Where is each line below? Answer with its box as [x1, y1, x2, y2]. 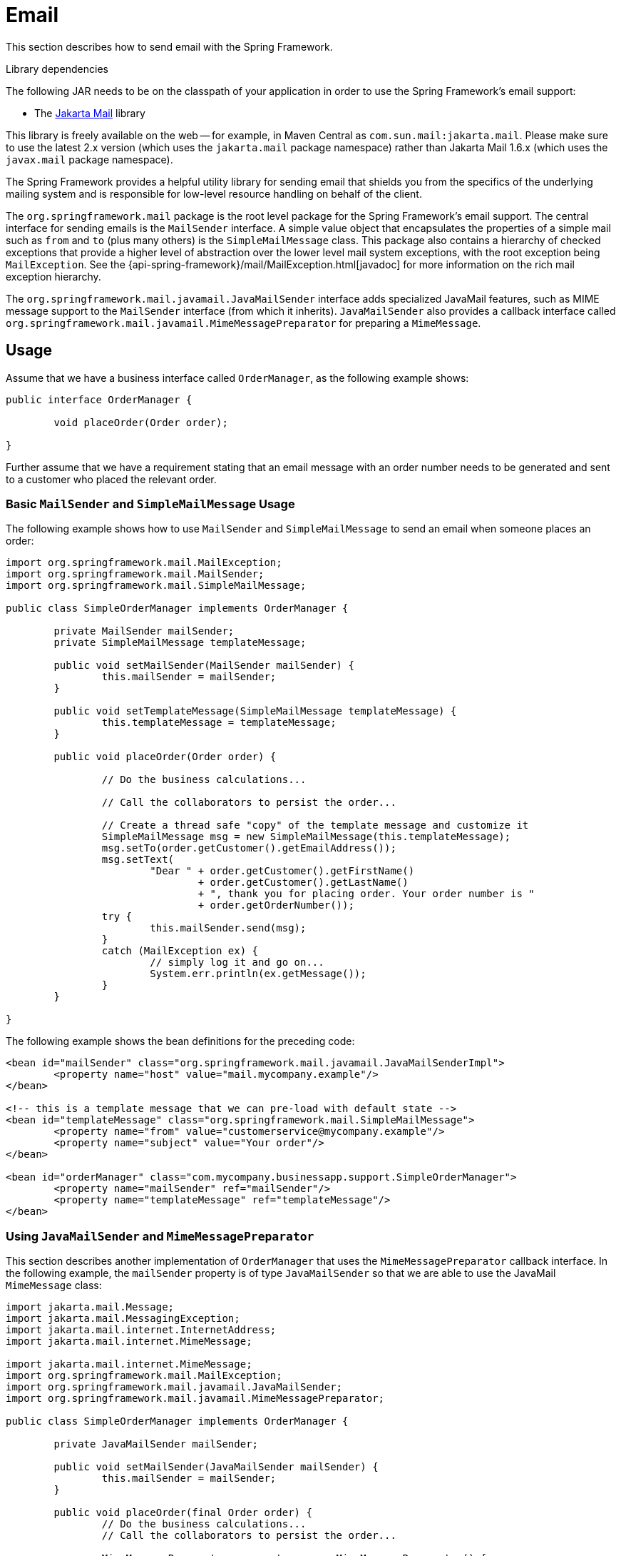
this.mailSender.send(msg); [150, 922, 307, 934]
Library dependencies [6, 62, 108, 75]
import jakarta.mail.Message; [6, 1301, 175, 1313]
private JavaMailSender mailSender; [53, 1438, 259, 1450]
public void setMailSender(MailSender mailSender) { [53, 660, 354, 672]
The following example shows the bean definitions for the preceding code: [6, 1035, 355, 1048]
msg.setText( [101, 854, 175, 866]
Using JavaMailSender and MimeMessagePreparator [6, 1228, 314, 1243]
